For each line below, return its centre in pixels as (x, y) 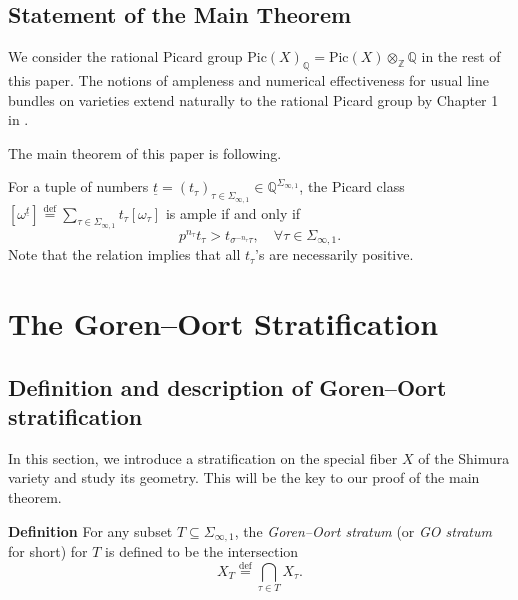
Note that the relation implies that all (124, 254)
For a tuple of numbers (78, 186)
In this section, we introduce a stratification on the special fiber (203, 457)
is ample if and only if (233, 212)
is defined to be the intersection (202, 551)
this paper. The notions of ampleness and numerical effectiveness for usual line (248, 80)
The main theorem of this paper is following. (145, 152)
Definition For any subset (90, 530)
